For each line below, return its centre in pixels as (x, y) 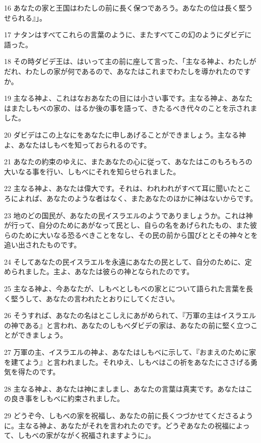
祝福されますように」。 (118, 435)
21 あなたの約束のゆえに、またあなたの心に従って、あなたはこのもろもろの (128, 162)
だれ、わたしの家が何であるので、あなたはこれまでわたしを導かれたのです (127, 71)
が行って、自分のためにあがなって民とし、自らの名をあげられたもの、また (127, 225)
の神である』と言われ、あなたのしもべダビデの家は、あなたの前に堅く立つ (127, 325)
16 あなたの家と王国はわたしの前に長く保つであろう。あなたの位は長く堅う (128, 8)
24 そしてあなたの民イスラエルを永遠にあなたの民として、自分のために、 (124, 261)
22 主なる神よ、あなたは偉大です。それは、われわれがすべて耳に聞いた (121, 188)
